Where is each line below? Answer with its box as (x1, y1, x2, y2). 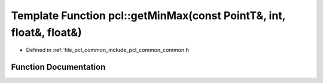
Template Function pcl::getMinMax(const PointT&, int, (11, 9, 286, 22)
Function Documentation (11, 62, 106, 72)
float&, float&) (11, 26, 82, 39)
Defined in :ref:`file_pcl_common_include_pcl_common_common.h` (26, 47, 191, 54)
